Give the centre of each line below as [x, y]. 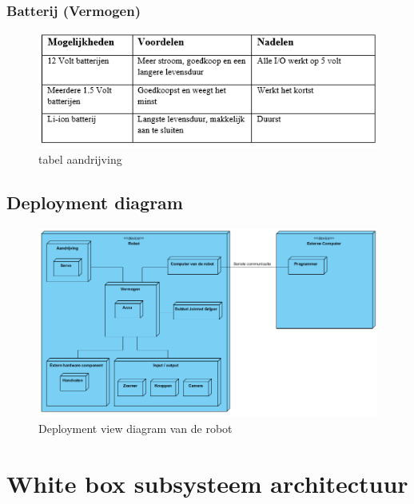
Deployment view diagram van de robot [135, 428]
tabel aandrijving [80, 159]
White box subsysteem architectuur [207, 483]
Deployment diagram [95, 202]
